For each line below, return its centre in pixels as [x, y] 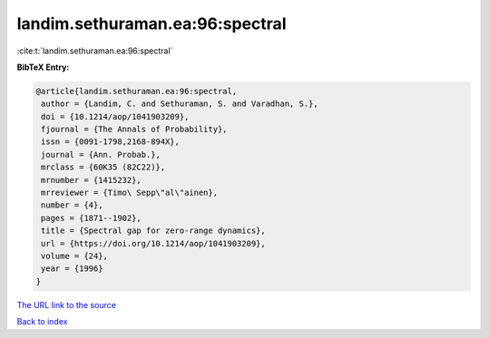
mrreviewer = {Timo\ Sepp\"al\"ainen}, [129, 193]
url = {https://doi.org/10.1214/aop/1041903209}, [154, 243]
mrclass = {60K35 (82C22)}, [103, 167]
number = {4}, [72, 205]
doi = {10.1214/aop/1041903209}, [115, 116]
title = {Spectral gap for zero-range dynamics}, [154, 231]
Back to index [42, 322]
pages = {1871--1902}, [92, 218]
